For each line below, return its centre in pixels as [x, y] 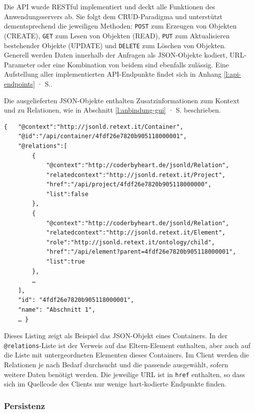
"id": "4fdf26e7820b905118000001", [76, 300]
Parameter [20, 64]
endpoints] [20, 83]
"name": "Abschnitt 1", [57, 310]
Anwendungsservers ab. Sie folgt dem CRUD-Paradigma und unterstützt [113, 16]
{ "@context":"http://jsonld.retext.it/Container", [94, 127]
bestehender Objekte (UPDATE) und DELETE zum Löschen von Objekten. [115, 45]
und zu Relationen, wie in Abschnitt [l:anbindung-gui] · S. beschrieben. [113, 110]
